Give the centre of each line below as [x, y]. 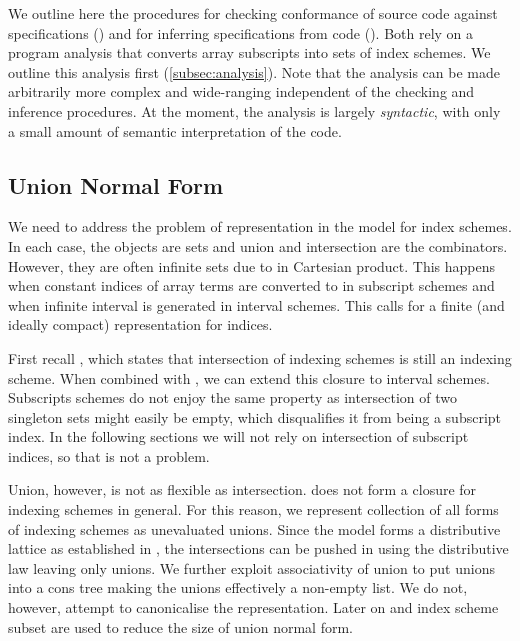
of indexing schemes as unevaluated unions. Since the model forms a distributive [254, 528]
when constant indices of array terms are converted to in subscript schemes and [251, 285]
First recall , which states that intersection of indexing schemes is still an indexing [260, 357]
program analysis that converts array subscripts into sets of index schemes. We [249, 52]
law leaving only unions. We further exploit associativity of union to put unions [251, 567]
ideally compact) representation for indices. [140, 324]
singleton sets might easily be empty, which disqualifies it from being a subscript [255, 416]
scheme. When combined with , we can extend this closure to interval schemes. [249, 377]
